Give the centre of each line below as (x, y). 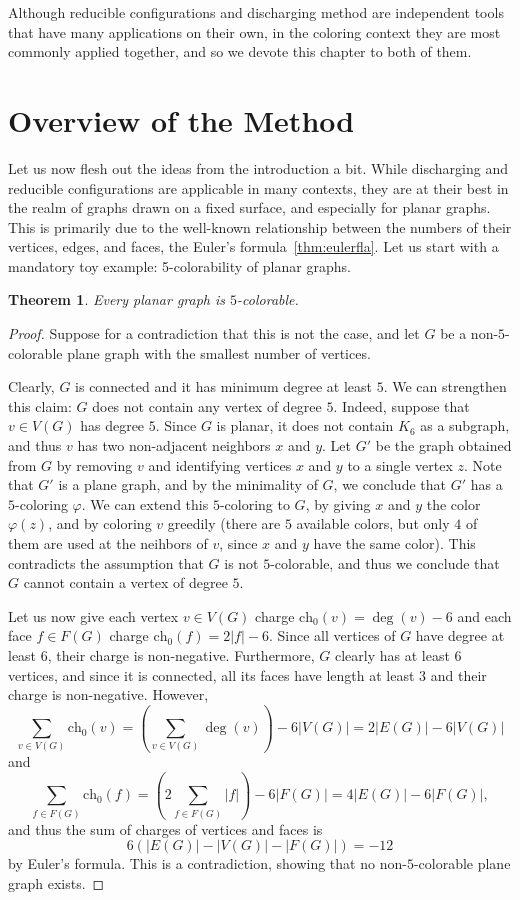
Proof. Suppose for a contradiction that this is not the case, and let (214, 333)
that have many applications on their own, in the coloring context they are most (254, 31)
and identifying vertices (220, 464)
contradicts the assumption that (106, 562)
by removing (94, 464)
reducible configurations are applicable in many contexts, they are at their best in (258, 187)
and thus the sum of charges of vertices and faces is (165, 828)
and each (484, 615)
